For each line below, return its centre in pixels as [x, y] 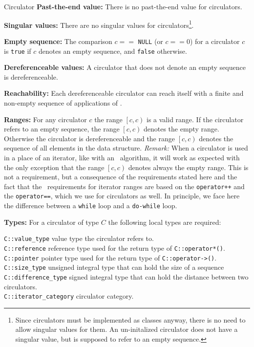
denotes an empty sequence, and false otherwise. [113, 51]
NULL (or [150, 41]
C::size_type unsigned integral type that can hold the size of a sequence [114, 267]
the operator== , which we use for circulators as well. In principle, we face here [122, 196]
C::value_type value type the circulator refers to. [79, 238]
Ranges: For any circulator [45, 119]
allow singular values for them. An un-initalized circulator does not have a [127, 329]
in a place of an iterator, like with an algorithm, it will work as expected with [122, 157]
